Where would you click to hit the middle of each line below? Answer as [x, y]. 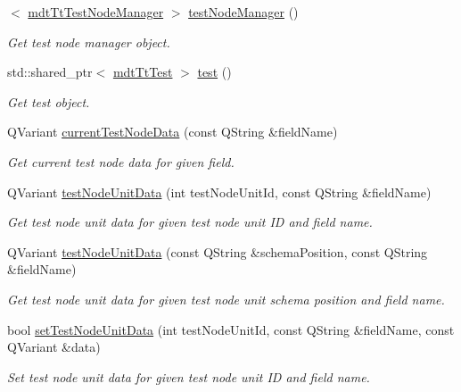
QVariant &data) [54, 347]
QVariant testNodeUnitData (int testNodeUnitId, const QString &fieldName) [219, 192]
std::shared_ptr [50, 72]
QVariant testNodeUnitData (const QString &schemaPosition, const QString [218, 251]
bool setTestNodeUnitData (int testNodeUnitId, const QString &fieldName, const [231, 329]
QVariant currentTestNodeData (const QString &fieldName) [173, 132]
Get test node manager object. [89, 42]
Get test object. [49, 101]
